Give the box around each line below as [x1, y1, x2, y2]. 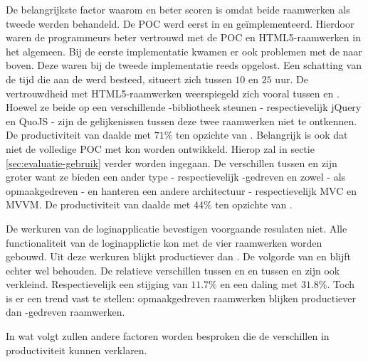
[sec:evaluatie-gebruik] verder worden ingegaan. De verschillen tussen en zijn [6, 155, 337, 170]
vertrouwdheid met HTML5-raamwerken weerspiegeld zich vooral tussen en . [6, 85, 340, 100]
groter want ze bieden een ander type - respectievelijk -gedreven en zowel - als [6, 169, 346, 184]
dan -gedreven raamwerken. [6, 304, 125, 319]
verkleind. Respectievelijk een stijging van [6, 277, 188, 292]
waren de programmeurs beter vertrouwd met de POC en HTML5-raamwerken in [6, 30, 361, 45]
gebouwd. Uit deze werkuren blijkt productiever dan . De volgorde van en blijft [6, 249, 351, 264]
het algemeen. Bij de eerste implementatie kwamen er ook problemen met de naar [6, 43, 362, 58]
